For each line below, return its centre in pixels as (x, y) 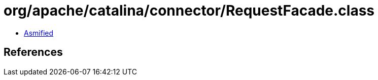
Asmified (39, 33)
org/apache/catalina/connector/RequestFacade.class (189, 11)
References (33, 52)
